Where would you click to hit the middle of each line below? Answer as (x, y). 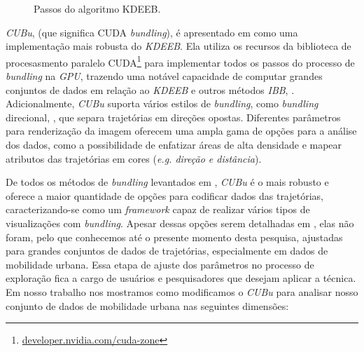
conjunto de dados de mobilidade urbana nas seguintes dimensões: (147, 305)
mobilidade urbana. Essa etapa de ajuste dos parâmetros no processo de (160, 264)
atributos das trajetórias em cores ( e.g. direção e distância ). (134, 158)
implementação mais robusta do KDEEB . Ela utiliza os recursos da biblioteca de (178, 46)
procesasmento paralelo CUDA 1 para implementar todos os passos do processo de (180, 61)
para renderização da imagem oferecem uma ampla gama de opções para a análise (181, 131)
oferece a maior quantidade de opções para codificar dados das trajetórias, (164, 195)
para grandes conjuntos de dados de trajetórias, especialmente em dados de (167, 251)
